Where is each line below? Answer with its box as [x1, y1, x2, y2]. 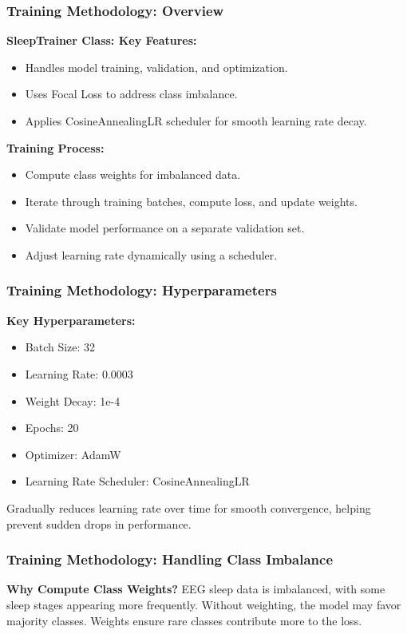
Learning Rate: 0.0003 [25, 365, 133, 382]
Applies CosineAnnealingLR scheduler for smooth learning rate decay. [25, 113, 367, 129]
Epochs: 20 [25, 419, 79, 436]
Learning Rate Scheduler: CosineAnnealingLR [25, 473, 250, 489]
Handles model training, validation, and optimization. [25, 58, 288, 75]
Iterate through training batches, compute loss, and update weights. [25, 192, 358, 209]
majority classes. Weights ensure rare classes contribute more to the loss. [6, 612, 362, 628]
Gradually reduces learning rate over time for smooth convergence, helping [6, 499, 371, 516]
